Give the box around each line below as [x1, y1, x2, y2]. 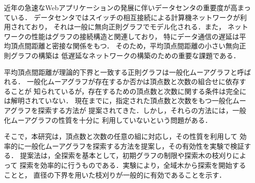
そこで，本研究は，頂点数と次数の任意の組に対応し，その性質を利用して [4, 131, 238, 141]
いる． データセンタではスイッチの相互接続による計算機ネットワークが [10, 12, 240, 22]
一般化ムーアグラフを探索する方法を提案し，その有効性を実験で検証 [24, 140, 244, 151]
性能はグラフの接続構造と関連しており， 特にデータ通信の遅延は [31, 31, 239, 41]
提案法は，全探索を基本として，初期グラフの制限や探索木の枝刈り [20, 150, 233, 160]
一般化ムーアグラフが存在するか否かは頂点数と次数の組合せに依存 [27, 76, 239, 87]
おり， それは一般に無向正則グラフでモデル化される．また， [31, 22, 226, 32]
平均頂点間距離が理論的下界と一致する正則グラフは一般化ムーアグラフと [4, 67, 237, 77]
